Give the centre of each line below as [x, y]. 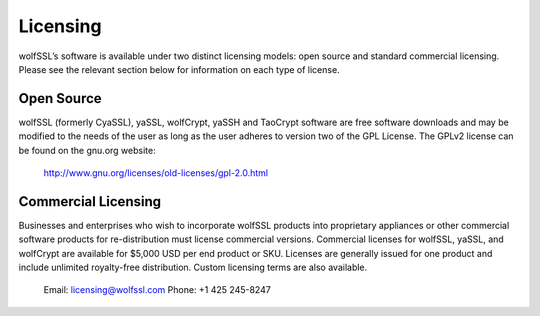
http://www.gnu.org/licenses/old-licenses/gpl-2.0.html [156, 173]
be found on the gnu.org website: [87, 150]
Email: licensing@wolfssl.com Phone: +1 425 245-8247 [157, 290]
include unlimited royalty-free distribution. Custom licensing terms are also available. [193, 267]
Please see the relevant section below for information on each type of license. [179, 69]
